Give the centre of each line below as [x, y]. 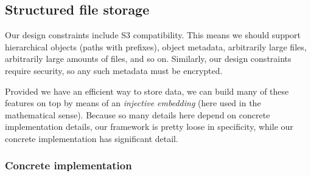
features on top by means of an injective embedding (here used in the [133, 103]
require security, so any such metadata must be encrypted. [114, 70]
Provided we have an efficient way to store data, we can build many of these [147, 91]
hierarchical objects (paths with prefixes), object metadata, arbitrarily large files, [156, 46]
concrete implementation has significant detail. [92, 138]
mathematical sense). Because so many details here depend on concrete [138, 114]
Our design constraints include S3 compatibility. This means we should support [153, 35]
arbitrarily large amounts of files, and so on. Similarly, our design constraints [148, 59]
